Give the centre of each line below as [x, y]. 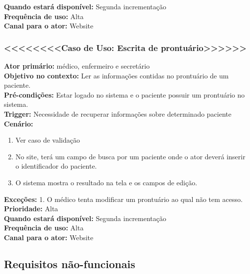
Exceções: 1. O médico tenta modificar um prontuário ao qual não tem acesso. [123, 199]
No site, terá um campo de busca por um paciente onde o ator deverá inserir [130, 156]
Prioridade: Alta [31, 209]
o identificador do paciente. [56, 166]
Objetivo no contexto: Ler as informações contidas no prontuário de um [116, 75]
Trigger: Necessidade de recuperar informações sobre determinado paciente [118, 113]
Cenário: [19, 123]
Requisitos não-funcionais [70, 263]
